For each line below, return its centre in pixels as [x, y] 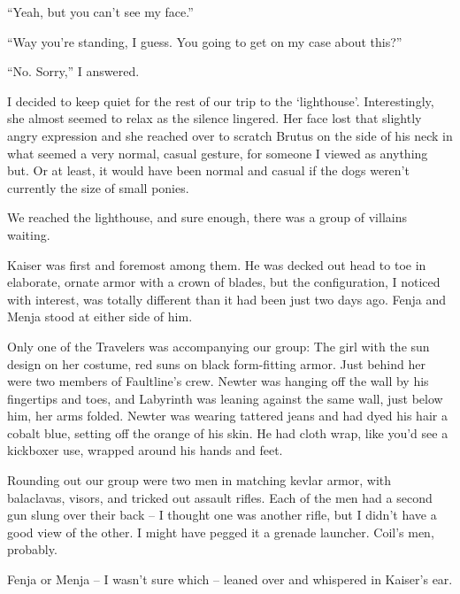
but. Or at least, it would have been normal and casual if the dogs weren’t [208, 170]
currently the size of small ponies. [98, 187]
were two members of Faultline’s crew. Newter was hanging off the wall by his [218, 381]
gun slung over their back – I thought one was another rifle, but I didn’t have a [222, 515]
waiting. [29, 234]
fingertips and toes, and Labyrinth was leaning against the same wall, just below [225, 398]
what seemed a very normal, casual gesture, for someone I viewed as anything [218, 153]
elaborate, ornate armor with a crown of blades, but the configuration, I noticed [224, 282]
